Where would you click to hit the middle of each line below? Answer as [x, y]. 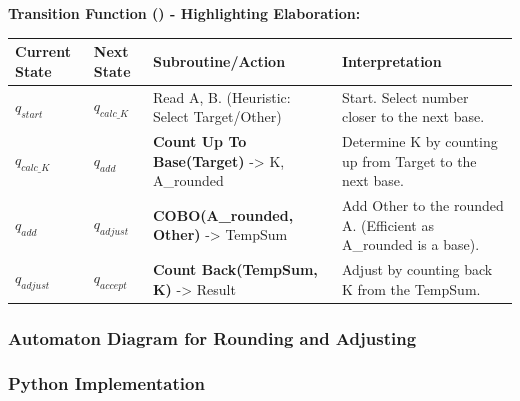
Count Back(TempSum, [235, 269]
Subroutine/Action [219, 60]
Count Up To [199, 140]
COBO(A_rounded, [223, 214]
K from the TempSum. [411, 288]
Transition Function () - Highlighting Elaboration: [184, 13]
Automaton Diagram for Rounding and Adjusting [212, 337]
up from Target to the [409, 160]
